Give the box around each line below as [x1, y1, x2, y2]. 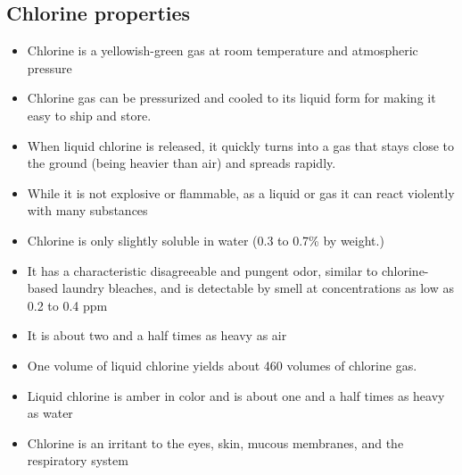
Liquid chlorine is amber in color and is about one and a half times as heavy [27, 386, 445, 404]
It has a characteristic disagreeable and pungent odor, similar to [27, 261, 378, 279]
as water [27, 404, 73, 422]
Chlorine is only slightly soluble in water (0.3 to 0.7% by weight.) [27, 230, 384, 249]
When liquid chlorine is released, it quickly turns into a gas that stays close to [27, 136, 454, 154]
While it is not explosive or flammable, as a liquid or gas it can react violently [27, 183, 455, 202]
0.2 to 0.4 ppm [27, 296, 108, 314]
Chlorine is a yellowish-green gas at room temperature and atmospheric [27, 41, 418, 60]
